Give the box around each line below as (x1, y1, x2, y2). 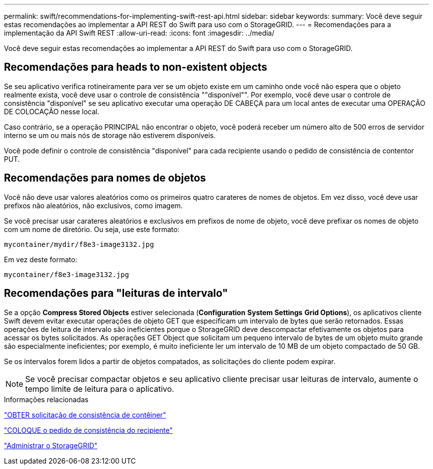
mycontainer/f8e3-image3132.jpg (4, 270, 129, 279)
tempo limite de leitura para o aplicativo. (25, 383, 174, 394)
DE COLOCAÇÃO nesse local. (4, 107, 100, 116)
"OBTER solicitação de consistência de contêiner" (4, 410, 166, 419)
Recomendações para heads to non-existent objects (4, 61, 267, 74)
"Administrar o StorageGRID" (4, 441, 98, 450)
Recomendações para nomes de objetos (4, 172, 206, 185)
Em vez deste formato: (4, 255, 78, 264)
